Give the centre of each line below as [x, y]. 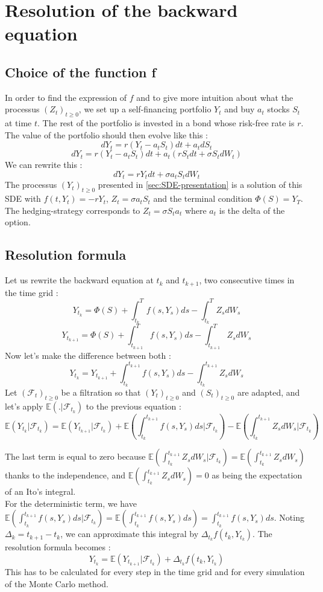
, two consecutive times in [247, 280]
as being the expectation [257, 475]
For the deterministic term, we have [71, 503]
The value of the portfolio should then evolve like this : [106, 134]
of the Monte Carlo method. [57, 583]
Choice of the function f [80, 72]
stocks [278, 109]
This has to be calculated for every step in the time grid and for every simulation [155, 571]
